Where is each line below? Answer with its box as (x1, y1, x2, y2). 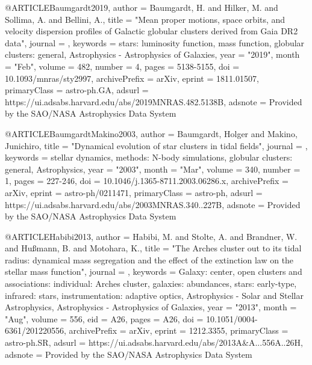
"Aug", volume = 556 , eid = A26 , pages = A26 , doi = (5, 312, 204, 325)
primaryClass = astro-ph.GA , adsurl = (5, 84, 149, 96)
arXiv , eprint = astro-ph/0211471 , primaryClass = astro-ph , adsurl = (5, 186, 263, 198)
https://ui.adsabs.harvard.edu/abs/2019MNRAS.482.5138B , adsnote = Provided (5, 95, 302, 108)
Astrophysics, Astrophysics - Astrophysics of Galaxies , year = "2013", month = (5, 301, 297, 313)
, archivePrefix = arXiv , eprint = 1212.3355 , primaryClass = (64, 324, 289, 337)
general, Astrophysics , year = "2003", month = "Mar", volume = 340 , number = (5, 162, 301, 175)
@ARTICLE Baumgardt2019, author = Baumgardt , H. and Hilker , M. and (5, 1, 278, 13)
